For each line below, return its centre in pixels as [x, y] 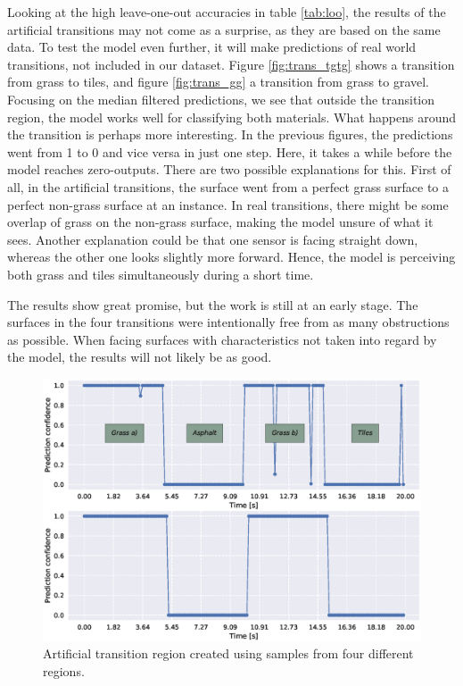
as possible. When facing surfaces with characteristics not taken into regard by [222, 339]
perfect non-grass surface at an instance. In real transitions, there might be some [228, 204]
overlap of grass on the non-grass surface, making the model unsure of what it [220, 222]
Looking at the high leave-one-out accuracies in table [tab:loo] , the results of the [227, 12]
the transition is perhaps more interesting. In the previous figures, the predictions [230, 134]
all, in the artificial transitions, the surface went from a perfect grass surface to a [228, 186]
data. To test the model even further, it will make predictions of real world [212, 47]
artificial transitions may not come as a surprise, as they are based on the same [224, 29]
